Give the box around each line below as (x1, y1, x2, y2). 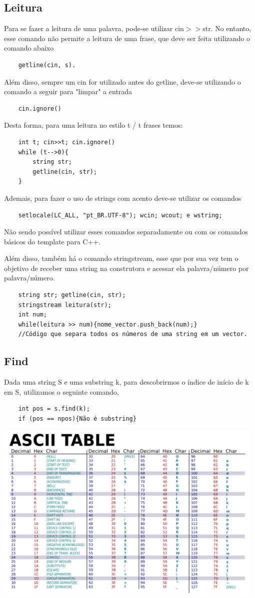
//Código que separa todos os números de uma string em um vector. (18, 331, 247, 338)
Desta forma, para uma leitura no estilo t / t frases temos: (4, 120, 183, 130)
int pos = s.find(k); (18, 405, 90, 413)
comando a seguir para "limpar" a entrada (4, 86, 132, 97)
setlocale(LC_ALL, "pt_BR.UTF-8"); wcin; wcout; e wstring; (18, 211, 222, 219)
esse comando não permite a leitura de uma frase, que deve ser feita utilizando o (4, 33, 250, 43)
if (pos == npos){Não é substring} (18, 415, 136, 423)
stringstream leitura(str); (18, 301, 111, 309)
